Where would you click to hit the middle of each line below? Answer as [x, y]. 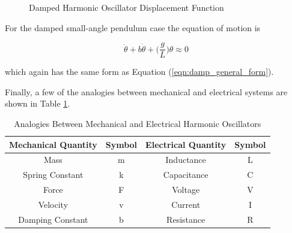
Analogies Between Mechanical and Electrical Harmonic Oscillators [138, 124]
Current [186, 204]
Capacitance [186, 175]
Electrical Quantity [186, 144]
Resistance [186, 219]
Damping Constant [53, 219]
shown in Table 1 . [38, 103]
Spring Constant [53, 175]
